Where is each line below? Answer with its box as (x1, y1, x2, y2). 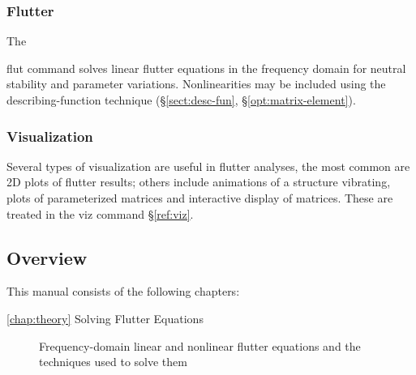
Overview (6, 245, 88, 270)
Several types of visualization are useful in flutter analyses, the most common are (6, 157, 410, 174)
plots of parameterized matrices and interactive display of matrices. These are (6, 190, 393, 206)
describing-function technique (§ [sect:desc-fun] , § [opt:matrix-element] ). (6, 92, 356, 108)
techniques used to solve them (39, 353, 187, 370)
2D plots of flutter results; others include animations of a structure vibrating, (6, 173, 391, 190)
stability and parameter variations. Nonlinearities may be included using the (6, 75, 386, 92)
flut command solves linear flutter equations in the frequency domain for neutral (6, 59, 406, 76)
